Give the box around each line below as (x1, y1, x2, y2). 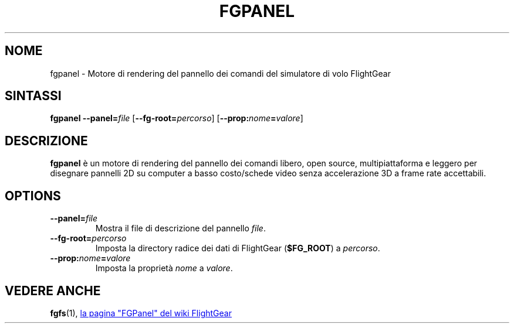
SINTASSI (5, 88, 62, 104)
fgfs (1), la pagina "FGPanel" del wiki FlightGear (50, 307, 232, 318)
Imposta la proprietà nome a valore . (95, 263, 233, 274)
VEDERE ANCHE (5, 283, 101, 298)
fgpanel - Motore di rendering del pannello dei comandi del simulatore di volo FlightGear (50, 68, 391, 78)
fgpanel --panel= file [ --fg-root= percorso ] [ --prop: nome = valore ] (50, 113, 303, 124)
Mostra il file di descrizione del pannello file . (95, 223, 266, 234)
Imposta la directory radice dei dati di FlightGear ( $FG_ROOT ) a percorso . (95, 243, 380, 254)
